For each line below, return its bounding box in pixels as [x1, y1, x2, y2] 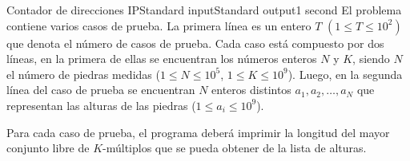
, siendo [352, 50, 390, 67]
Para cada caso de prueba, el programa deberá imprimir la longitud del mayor [6, 124, 390, 140]
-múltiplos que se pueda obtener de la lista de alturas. [102, 139, 367, 156]
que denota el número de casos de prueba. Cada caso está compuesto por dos [6, 34, 384, 51]
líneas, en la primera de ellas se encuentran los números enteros [6, 50, 317, 67]
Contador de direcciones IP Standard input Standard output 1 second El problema [6, 2, 402, 18]
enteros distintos [211, 81, 291, 98]
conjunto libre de [6, 139, 90, 156]
